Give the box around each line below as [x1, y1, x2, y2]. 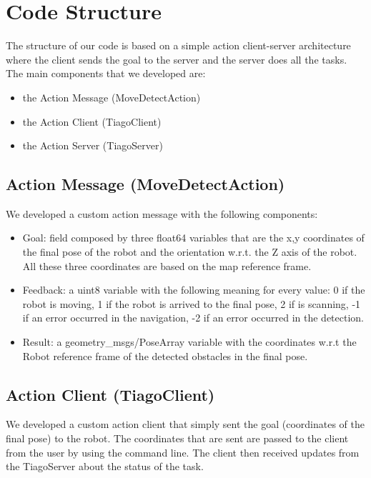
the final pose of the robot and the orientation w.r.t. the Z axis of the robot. [22, 244, 357, 259]
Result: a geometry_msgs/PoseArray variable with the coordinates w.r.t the [22, 334, 357, 349]
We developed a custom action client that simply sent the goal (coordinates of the [6, 417, 365, 432]
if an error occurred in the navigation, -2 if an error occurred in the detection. [22, 310, 364, 325]
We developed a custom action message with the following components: [6, 206, 318, 221]
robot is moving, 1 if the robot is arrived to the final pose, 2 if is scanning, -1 [22, 296, 361, 311]
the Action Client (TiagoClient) [22, 114, 162, 129]
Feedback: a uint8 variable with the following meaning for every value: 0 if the [22, 282, 365, 297]
